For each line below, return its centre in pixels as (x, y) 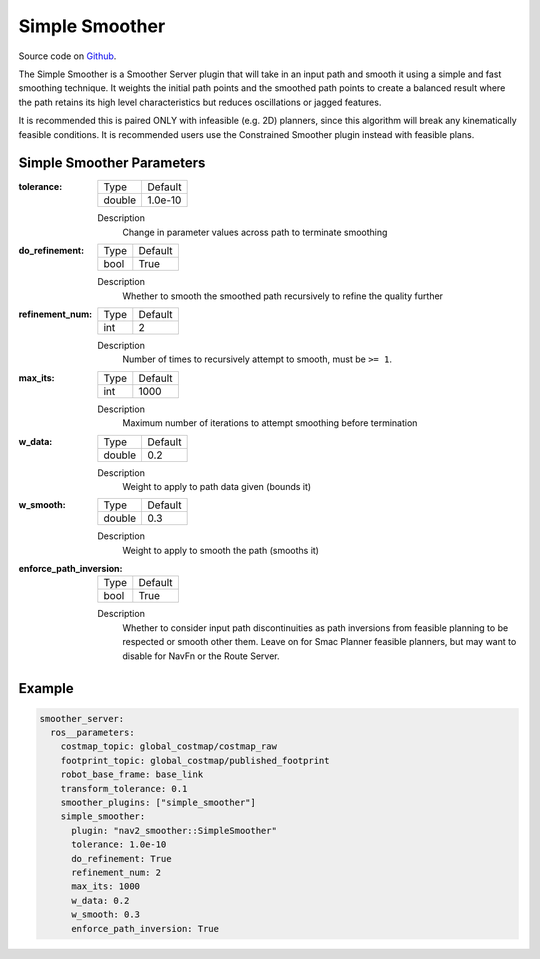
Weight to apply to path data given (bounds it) (217, 486)
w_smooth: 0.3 (105, 914)
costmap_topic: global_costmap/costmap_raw (168, 746)
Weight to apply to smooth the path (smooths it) (221, 550)
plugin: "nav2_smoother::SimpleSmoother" (174, 830)
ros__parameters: (92, 733)
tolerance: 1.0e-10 (119, 844)
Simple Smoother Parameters (112, 163)
